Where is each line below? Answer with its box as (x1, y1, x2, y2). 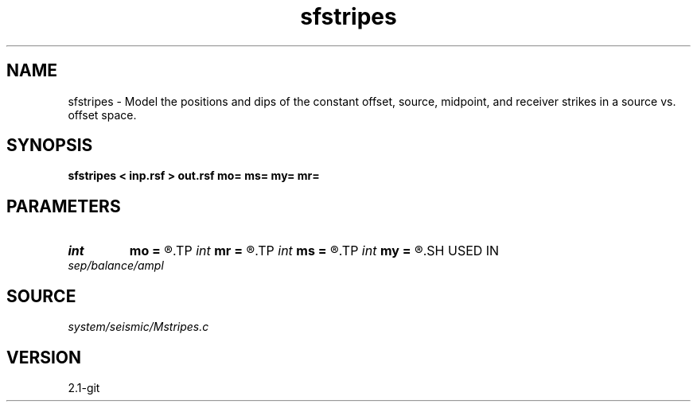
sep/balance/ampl (68, 258, 164, 273)
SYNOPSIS (6, 135, 93, 156)
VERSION (6, 347, 82, 367)
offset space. (68, 107, 137, 122)
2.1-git (68, 380, 100, 394)
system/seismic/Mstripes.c (68, 320, 209, 334)
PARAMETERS (6, 196, 121, 216)
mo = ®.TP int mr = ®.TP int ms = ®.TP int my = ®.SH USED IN (129, 243, 500, 259)
